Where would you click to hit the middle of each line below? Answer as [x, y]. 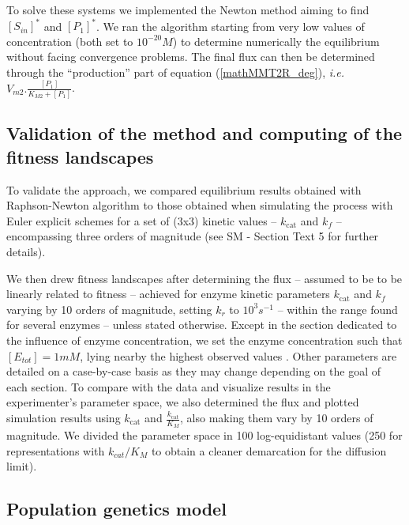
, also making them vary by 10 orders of [277, 417]
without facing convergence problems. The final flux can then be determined [191, 57]
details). [26, 252]
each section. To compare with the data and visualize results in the [169, 386]
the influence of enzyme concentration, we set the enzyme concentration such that [204, 340]
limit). [22, 466]
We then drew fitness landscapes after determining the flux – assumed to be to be [204, 278]
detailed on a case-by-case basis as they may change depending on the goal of [193, 371]
